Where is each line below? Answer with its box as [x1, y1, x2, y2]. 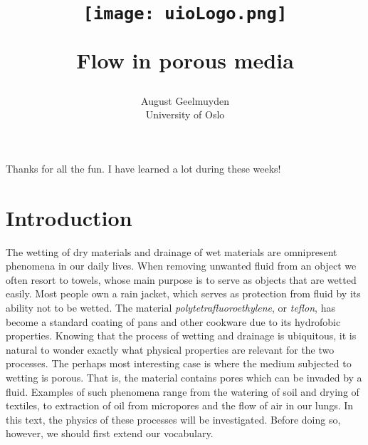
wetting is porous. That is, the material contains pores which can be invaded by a [6, 369, 362, 384]
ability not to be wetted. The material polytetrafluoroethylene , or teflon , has [6, 300, 335, 314]
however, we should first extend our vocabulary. [6, 426, 214, 441]
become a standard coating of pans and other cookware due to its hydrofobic [6, 314, 341, 329]
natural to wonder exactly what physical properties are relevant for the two [6, 342, 335, 357]
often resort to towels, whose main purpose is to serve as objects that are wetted [6, 272, 357, 287]
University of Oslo [145, 107, 225, 122]
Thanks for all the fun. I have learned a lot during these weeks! [6, 160, 281, 175]
